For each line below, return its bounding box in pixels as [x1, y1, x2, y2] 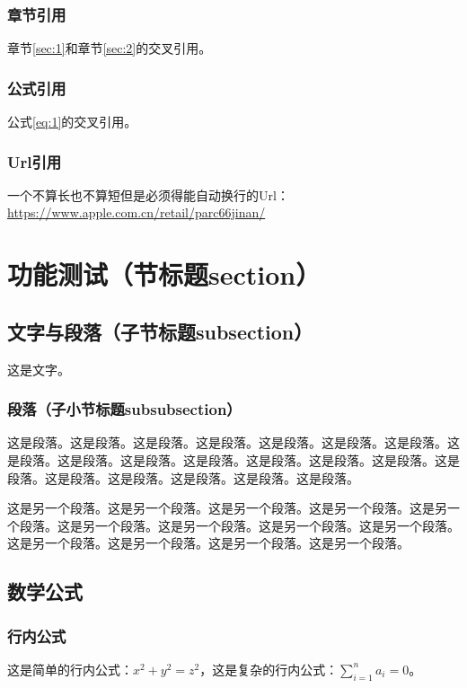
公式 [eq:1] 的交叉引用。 [7, 112, 137, 131]
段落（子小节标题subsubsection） [7, 398, 242, 420]
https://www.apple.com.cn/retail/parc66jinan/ [7, 203, 266, 222]
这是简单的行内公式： [7, 659, 133, 678]
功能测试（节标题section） [7, 256, 322, 293]
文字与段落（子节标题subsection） [7, 317, 313, 345]
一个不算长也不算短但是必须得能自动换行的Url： [7, 185, 289, 204]
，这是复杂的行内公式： [199, 659, 339, 678]
